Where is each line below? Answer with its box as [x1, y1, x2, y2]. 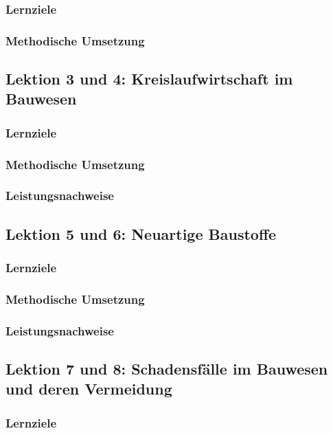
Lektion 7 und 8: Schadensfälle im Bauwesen [5, 358, 328, 379]
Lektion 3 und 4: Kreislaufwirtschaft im [5, 68, 293, 89]
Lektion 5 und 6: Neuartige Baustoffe [5, 223, 277, 244]
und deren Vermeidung [5, 378, 172, 399]
